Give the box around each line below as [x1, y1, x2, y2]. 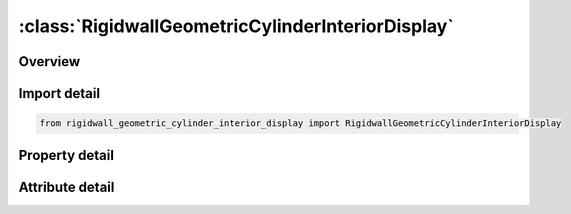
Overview [18, 53, 81, 70]
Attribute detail [18, 178, 115, 195]
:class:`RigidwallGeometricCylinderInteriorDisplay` [18, 15, 454, 37]
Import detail [18, 85, 100, 102]
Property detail [18, 146, 115, 164]
